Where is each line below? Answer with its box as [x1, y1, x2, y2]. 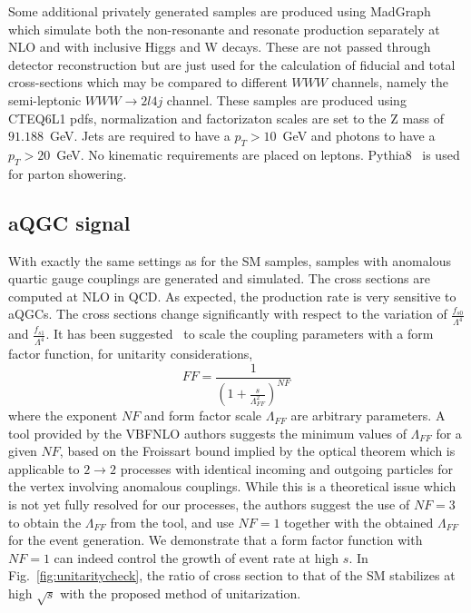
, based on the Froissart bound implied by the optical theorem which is [59, 441, 456, 460]
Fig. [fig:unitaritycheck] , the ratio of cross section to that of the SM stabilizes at [8, 566, 456, 585]
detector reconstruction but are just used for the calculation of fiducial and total [8, 54, 456, 74]
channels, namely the [331, 73, 448, 92]
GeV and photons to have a [282, 126, 436, 145]
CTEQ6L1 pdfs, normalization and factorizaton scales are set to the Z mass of [8, 108, 445, 127]
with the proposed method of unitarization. [60, 584, 301, 603]
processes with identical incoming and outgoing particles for [120, 459, 454, 478]
